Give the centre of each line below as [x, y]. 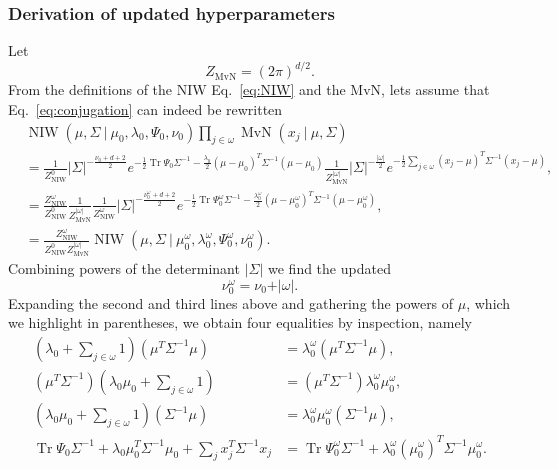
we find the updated [329, 267]
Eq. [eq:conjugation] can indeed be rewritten [145, 108]
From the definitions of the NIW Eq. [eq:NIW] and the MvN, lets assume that [249, 89]
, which [488, 302]
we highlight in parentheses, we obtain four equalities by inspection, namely [240, 322]
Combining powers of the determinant [124, 267]
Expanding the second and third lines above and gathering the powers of [231, 302]
